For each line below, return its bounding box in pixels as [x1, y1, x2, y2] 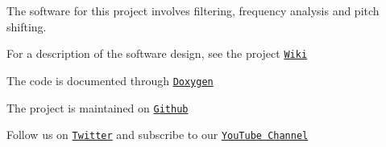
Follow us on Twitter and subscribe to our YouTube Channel [6, 126, 309, 143]
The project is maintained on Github [6, 99, 189, 116]
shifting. [6, 18, 47, 35]
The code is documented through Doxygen [6, 71, 214, 88]
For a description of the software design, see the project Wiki [6, 45, 308, 62]
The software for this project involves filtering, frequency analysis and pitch [6, 2, 380, 18]
